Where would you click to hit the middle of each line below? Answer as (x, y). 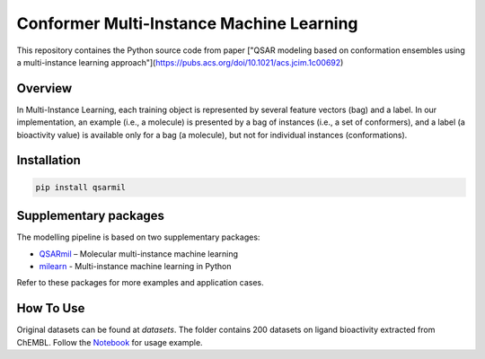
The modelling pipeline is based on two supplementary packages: (138, 237)
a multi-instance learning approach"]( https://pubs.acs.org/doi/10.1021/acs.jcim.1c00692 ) (180, 62)
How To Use (51, 308)
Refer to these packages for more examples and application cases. (140, 283)
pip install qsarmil (80, 187)
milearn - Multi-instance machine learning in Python (135, 266)
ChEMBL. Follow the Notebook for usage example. (110, 342)
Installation (48, 160)
